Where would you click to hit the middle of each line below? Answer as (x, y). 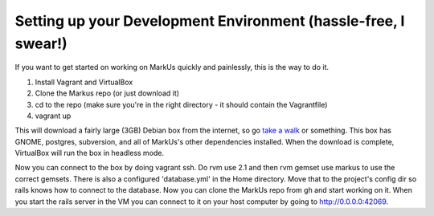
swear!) (41, 43)
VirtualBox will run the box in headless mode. (90, 153)
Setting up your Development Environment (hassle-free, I (210, 21)
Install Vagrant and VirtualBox (84, 82)
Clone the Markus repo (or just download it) (107, 93)
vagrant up (53, 116)
